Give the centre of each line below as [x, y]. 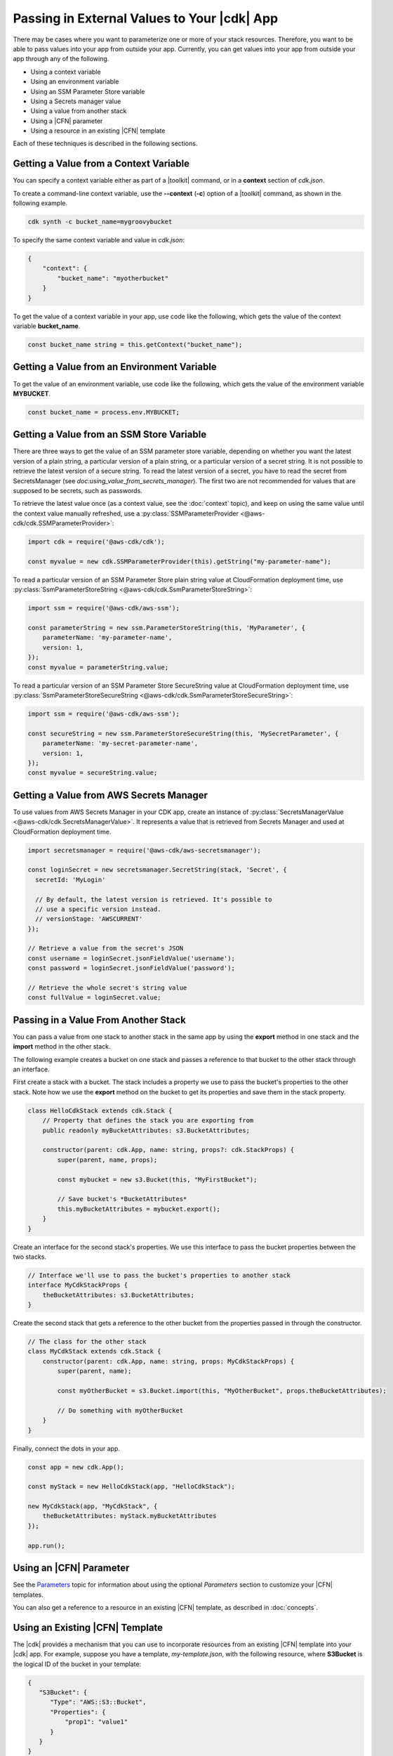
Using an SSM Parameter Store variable [88, 91]
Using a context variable [66, 72]
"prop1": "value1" [96, 1722]
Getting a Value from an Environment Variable [115, 367]
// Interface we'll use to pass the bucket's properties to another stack [159, 1275]
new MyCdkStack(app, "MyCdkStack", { [93, 1506]
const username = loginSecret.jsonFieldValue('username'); [131, 958]
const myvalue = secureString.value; [93, 773]
